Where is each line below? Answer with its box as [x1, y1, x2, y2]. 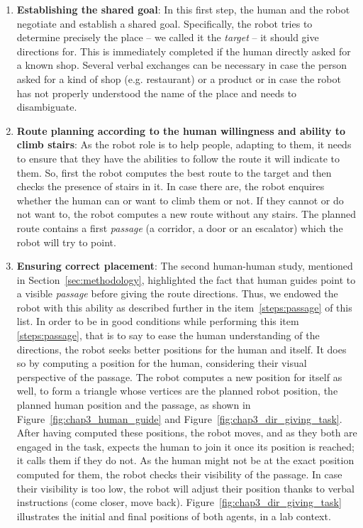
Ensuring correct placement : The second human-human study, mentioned [16, 258, 353, 273]
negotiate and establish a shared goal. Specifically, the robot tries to [16, 16, 313, 31]
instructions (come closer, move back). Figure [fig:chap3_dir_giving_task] [16, 495, 342, 510]
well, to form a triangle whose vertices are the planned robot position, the [16, 383, 338, 398]
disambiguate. [16, 99, 77, 114]
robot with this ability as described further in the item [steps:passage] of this [16, 299, 352, 314]
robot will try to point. [16, 234, 116, 249]
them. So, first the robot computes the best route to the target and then [16, 165, 332, 180]
